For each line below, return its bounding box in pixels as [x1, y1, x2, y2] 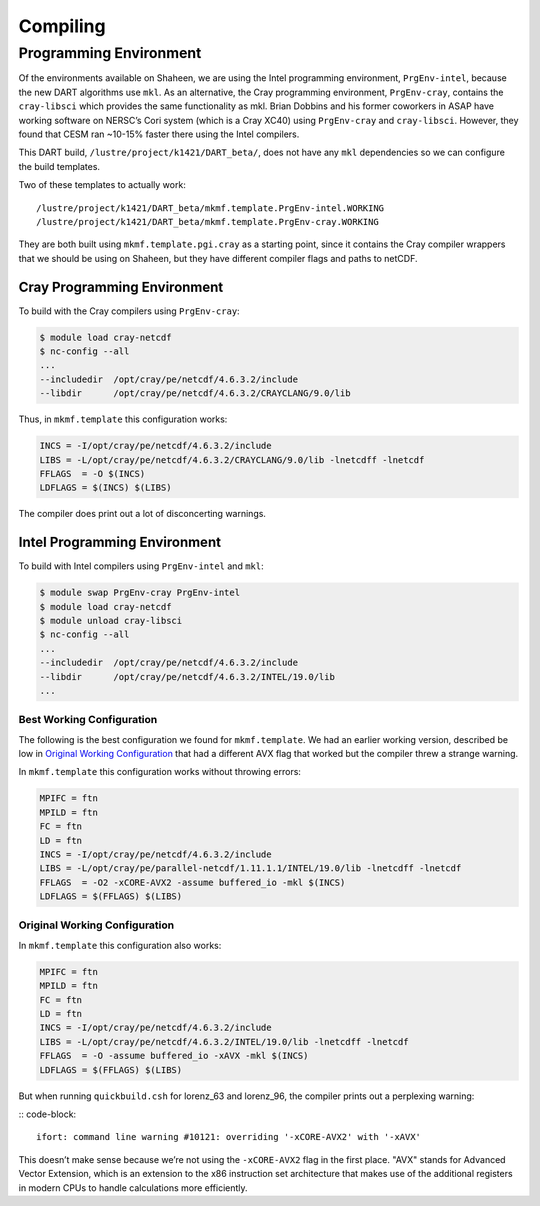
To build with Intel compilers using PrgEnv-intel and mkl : [18, 560, 264, 572]
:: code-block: [18, 1108, 77, 1120]
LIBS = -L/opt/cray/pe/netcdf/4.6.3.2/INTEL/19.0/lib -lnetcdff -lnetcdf [39, 1036, 409, 1047]
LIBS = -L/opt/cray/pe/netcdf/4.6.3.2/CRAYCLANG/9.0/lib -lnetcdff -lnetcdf [39, 454, 425, 465]
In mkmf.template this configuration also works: [18, 939, 222, 951]
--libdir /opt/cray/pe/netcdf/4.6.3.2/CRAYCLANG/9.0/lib [39, 388, 351, 399]
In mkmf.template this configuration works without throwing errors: [18, 766, 302, 778]
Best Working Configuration [18, 713, 158, 727]
